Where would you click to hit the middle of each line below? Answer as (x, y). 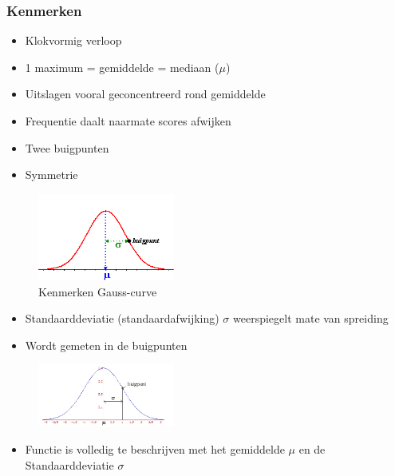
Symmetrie (51, 175)
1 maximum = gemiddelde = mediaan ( (122, 67)
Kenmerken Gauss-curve (98, 291)
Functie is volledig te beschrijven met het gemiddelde (155, 448)
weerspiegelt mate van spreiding (311, 318)
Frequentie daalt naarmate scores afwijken (128, 121)
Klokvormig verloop (73, 40)
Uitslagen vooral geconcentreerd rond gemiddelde (145, 94)
